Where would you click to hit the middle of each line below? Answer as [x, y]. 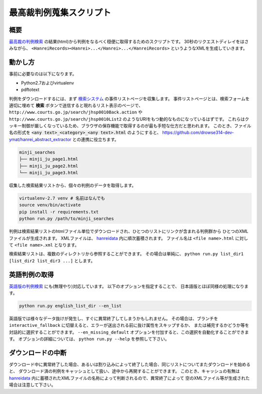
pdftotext [30, 90]
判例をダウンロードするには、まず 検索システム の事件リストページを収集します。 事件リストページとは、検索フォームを [129, 98]
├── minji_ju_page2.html [49, 166]
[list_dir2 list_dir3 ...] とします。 [52, 261]
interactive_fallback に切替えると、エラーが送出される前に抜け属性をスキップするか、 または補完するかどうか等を [129, 325]
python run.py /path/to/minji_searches [66, 219]
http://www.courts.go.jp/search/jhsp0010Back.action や [76, 112]
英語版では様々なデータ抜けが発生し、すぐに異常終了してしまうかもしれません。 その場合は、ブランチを [114, 318]
